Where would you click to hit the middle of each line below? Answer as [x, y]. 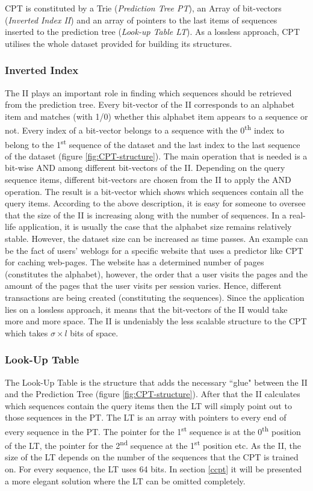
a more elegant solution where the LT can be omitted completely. [125, 480]
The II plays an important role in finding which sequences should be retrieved [148, 92]
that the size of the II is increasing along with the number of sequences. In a [146, 215]
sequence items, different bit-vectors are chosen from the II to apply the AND [148, 180]
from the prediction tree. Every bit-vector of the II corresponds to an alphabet [150, 104]
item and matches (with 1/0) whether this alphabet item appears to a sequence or [156, 116]
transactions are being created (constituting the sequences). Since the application [155, 297]
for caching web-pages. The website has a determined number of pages [135, 262]
